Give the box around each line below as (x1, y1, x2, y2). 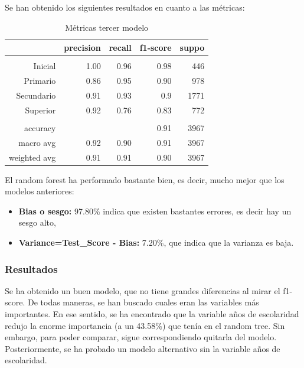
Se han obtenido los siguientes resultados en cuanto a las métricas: (5, 1, 245, 13)
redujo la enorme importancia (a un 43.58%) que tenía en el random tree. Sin (5, 319, 285, 331)
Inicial (33, 60, 56, 72)
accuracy (24, 121, 56, 133)
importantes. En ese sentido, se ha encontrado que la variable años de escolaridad (5, 308, 299, 320)
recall (109, 41, 132, 54)
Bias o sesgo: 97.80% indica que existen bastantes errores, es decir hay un (18, 204, 292, 217)
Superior (25, 103, 56, 116)
